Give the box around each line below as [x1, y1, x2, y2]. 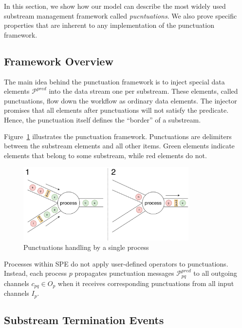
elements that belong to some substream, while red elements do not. [4, 150, 207, 160]
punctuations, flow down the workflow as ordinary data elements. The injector [4, 95, 237, 105]
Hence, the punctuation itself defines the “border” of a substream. [4, 114, 201, 124]
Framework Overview [4, 53, 113, 68]
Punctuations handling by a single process [23, 242, 149, 252]
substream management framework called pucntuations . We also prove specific [4, 10, 237, 20]
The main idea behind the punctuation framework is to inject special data [4, 76, 225, 86]
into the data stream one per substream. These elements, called [49, 86, 238, 96]
